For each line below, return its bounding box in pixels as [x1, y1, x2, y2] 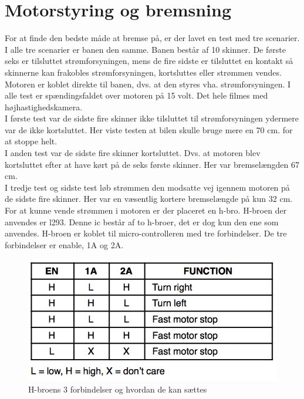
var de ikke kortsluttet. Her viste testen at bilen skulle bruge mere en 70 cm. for [5, 123, 293, 136]
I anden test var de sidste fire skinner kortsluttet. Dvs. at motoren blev [5, 147, 261, 159]
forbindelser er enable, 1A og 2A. [5, 238, 124, 251]
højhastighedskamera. [5, 100, 83, 113]
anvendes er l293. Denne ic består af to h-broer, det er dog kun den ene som [5, 215, 279, 228]
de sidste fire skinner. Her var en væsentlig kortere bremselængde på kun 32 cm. [5, 192, 293, 205]
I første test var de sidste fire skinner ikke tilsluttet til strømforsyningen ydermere [5, 112, 299, 124]
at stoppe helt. [5, 135, 58, 147]
